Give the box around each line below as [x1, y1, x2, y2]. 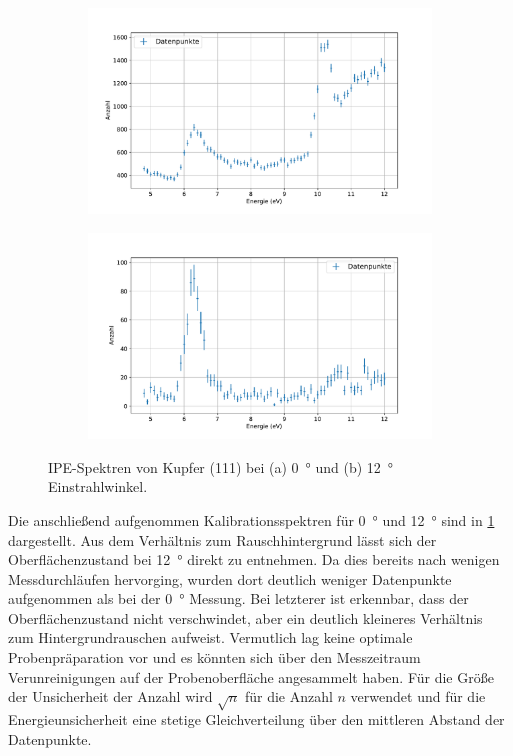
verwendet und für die [350, 686, 486, 707]
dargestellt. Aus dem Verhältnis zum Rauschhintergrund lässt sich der [8, 529, 437, 550]
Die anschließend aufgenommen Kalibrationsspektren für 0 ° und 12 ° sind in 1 [8, 509, 495, 530]
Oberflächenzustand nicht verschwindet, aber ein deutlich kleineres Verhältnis [8, 607, 483, 628]
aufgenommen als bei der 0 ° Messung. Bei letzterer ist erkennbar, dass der [8, 588, 469, 609]
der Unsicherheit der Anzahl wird [8, 686, 213, 707]
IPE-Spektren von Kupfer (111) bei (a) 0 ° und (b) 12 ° [48, 456, 394, 477]
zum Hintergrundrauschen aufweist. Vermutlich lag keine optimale [8, 627, 413, 648]
